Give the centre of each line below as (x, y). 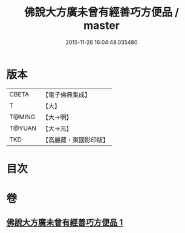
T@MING (22, 117)
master (102, 26)
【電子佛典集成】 (67, 95)
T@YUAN (23, 128)
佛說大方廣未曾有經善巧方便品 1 (65, 222)
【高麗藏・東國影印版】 (76, 140)
